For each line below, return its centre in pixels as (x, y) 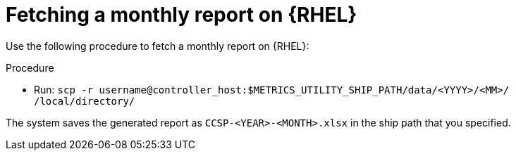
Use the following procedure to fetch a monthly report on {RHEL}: (158, 46)
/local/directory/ (85, 101)
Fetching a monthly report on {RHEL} (182, 15)
